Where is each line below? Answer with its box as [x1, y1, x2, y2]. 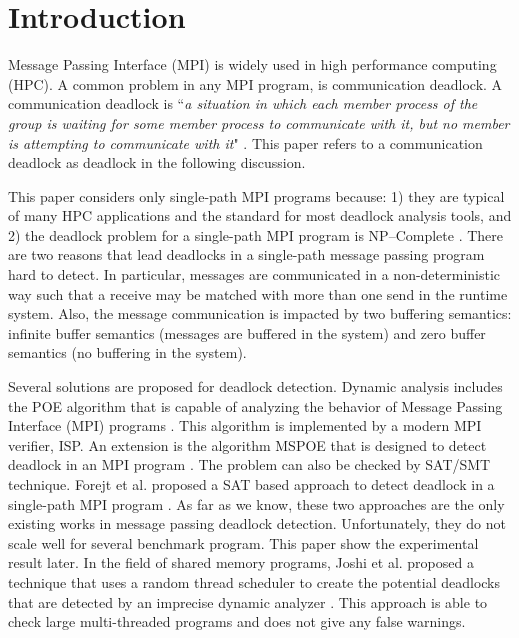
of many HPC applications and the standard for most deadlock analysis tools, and [8, 205, 512, 226]
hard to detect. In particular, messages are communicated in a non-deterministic [8, 264, 501, 285]
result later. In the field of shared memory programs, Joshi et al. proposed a [8, 552, 474, 573]
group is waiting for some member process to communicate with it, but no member [8, 112, 510, 133]
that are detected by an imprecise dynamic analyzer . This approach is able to [8, 591, 488, 612]
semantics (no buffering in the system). [8, 342, 247, 363]
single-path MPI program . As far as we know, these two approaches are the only [8, 493, 505, 514]
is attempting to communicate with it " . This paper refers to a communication [8, 132, 483, 153]
